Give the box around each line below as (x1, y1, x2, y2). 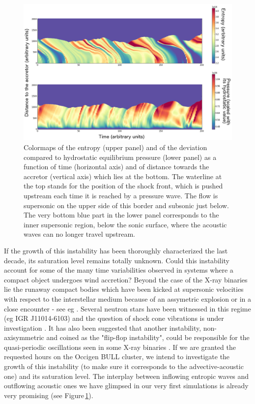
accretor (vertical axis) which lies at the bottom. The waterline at (24, 171, 222, 181)
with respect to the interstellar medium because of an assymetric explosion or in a (4, 293, 252, 304)
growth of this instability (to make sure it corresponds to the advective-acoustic (4, 361, 244, 372)
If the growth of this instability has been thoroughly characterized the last (4, 245, 228, 255)
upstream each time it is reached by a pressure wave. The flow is (24, 190, 218, 200)
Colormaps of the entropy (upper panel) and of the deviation (24, 142, 207, 153)
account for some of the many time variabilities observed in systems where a (4, 265, 233, 275)
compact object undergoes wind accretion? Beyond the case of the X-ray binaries (4, 274, 248, 284)
